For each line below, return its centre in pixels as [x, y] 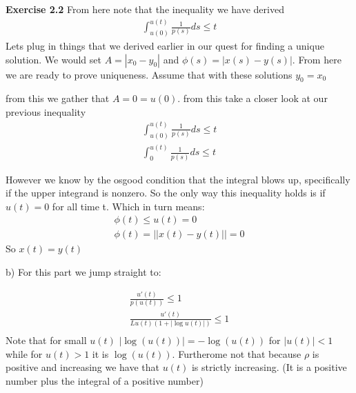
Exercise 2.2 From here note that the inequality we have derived [145, 9]
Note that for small [46, 340]
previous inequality [46, 111]
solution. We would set [53, 59]
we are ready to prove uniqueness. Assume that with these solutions [149, 74]
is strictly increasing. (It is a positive [269, 367]
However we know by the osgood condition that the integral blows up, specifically [178, 179]
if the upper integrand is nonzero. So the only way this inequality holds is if [166, 193]
